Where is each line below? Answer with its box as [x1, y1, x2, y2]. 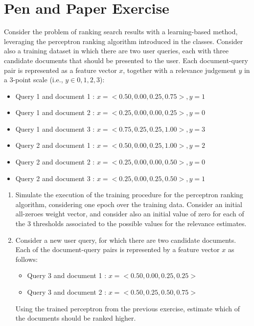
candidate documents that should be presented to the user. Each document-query [4, 55, 248, 65]
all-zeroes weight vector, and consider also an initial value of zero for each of [15, 209, 244, 219]
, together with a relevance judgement [123, 65, 236, 75]
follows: [15, 254, 38, 264]
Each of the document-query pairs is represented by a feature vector [15, 244, 220, 255]
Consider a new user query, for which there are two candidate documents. [15, 234, 236, 245]
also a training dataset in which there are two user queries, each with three [4, 46, 229, 56]
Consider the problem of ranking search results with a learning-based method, [4, 26, 238, 37]
